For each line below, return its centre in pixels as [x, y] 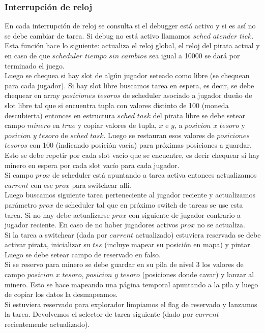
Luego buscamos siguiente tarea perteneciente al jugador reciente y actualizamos [130, 195]
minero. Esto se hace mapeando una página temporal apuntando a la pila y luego [131, 284]
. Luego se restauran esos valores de [159, 135]
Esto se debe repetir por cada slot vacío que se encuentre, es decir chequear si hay [132, 155]
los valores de [223, 264]
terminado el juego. [35, 65]
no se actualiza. [221, 225]
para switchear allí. [101, 185]
